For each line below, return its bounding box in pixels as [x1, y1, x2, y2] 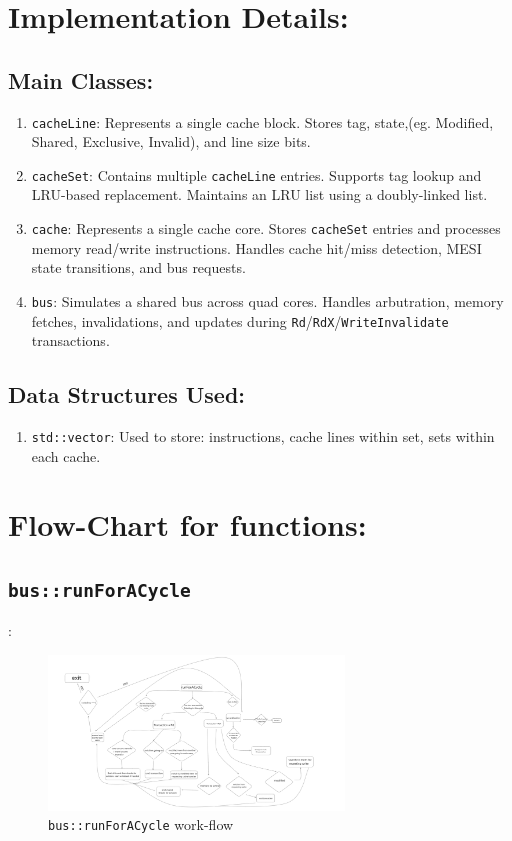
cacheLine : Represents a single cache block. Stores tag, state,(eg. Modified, [31, 111, 494, 132]
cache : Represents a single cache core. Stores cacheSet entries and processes [31, 218, 501, 239]
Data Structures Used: [8, 379, 246, 410]
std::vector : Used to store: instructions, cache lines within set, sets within [31, 426, 495, 447]
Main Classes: [8, 64, 154, 95]
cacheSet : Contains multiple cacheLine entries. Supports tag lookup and [31, 164, 482, 185]
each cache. [31, 445, 101, 466]
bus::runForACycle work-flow [48, 814, 234, 835]
